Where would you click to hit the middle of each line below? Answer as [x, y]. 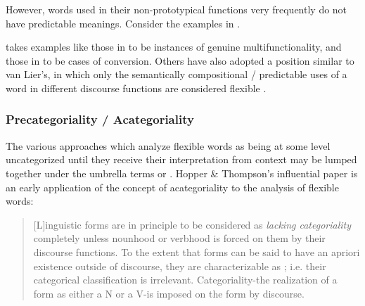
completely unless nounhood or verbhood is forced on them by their [179, 238]
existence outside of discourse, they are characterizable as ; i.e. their [180, 266]
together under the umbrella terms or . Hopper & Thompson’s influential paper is [182, 173]
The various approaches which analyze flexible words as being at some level [168, 145]
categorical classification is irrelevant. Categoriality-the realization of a [185, 280]
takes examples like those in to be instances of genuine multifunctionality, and [174, 47]
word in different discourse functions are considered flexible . [136, 88]
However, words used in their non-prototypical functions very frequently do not [177, 9]
